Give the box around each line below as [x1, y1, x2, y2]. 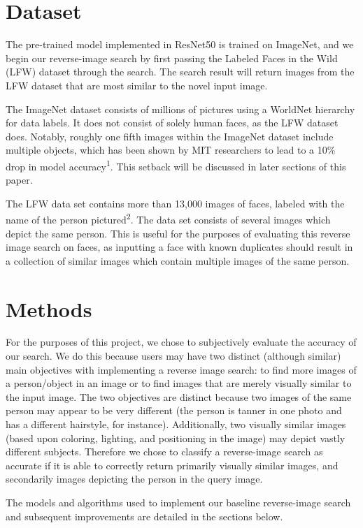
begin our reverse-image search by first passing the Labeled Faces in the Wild [6, 50, 338, 65]
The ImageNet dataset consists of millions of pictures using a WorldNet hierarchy [6, 101, 355, 116]
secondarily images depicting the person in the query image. [6, 471, 263, 486]
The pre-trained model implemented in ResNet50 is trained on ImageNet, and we [6, 37, 354, 52]
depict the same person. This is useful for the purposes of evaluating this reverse [6, 226, 350, 240]
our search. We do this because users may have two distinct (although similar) [6, 349, 341, 363]
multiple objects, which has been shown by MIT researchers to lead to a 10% [6, 142, 336, 157]
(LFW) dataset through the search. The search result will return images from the [6, 64, 355, 79]
